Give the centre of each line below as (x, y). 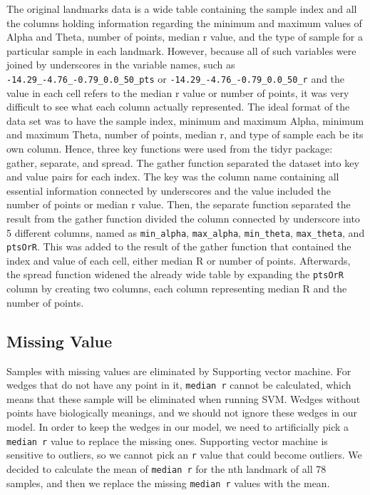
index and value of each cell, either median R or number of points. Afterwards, (179, 260)
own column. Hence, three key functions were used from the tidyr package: (170, 148)
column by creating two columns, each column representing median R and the (177, 289)
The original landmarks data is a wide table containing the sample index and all (182, 9)
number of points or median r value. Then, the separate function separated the (179, 204)
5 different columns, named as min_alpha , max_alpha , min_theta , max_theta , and (186, 232)
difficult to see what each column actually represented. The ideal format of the (178, 107)
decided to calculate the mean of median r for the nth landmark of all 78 (166, 468)
